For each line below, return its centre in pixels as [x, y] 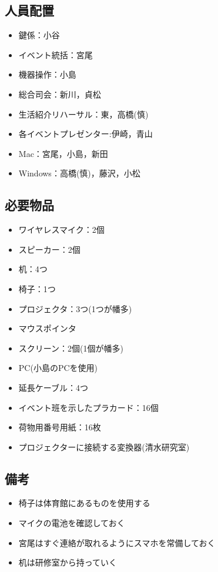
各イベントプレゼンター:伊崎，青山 [85, 134]
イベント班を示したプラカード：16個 [88, 407]
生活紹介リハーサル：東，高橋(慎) [83, 114]
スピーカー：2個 [49, 249]
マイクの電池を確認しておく [72, 523]
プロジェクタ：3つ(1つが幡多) [75, 308]
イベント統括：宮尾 [56, 54]
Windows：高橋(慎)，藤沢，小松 [79, 173]
